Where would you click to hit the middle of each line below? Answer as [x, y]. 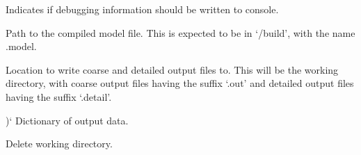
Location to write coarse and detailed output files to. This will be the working [172, 69]
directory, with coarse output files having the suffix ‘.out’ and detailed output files [180, 83]
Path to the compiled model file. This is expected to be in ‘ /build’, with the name [180, 32]
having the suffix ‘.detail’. [59, 96]
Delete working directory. [59, 144]
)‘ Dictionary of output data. [67, 120]
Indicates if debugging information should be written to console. [142, 9]
